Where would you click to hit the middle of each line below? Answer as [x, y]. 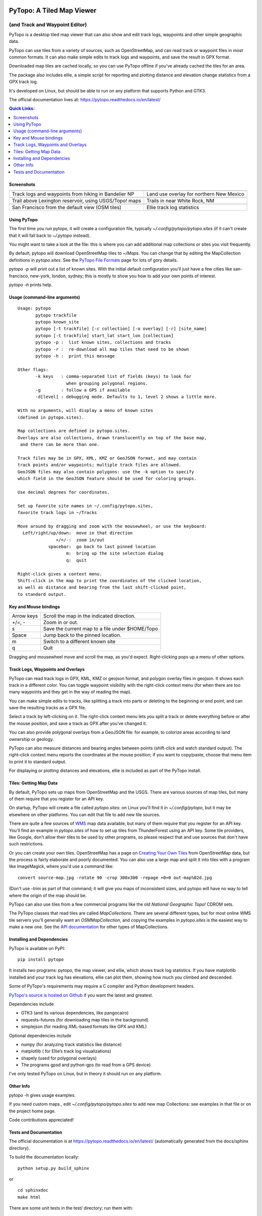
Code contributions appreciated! [41, 1120]
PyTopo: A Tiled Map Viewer [53, 10]
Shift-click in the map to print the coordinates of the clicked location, [110, 581]
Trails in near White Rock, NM [180, 201]
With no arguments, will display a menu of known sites [85, 411]
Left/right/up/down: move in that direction [78, 533]
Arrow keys [25, 616]
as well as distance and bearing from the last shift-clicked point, [102, 588]
